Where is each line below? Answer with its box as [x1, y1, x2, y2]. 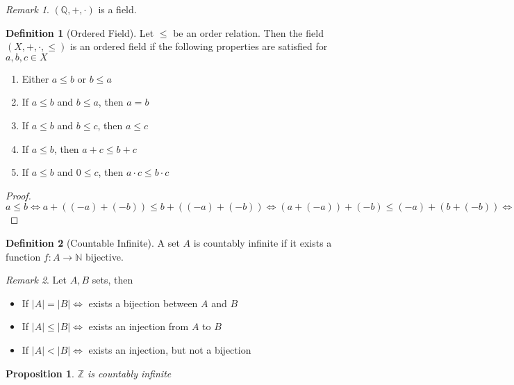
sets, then [92, 272, 133, 287]
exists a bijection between [88, 295, 198, 310]
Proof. [6, 188, 31, 202]
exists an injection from [88, 319, 189, 334]
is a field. [98, 2, 137, 16]
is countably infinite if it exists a [193, 235, 332, 249]
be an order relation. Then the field [173, 25, 324, 40]
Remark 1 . [6, 2, 49, 16]
